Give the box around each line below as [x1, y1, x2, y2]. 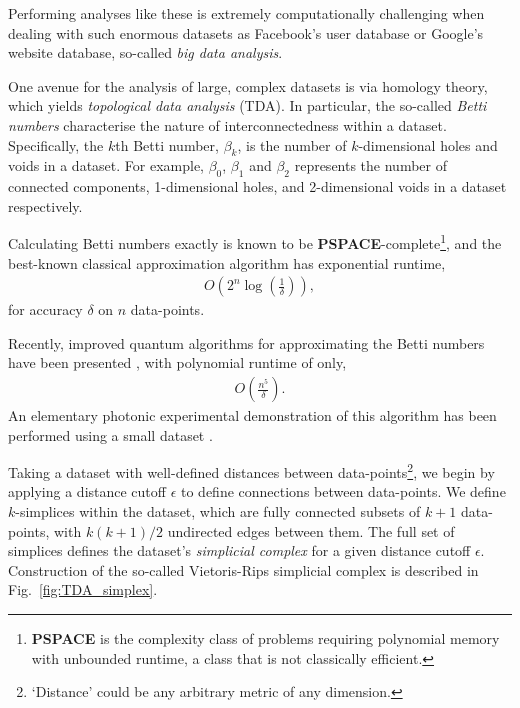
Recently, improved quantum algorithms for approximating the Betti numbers [8, 332, 485, 353]
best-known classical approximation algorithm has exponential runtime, [8, 252, 446, 273]
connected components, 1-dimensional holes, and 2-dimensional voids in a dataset [8, 176, 507, 197]
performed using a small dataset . [8, 424, 213, 445]
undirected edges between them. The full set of [167, 520, 455, 541]
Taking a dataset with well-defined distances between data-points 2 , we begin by [8, 459, 495, 482]
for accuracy [8, 299, 83, 320]
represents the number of [294, 155, 447, 176]
